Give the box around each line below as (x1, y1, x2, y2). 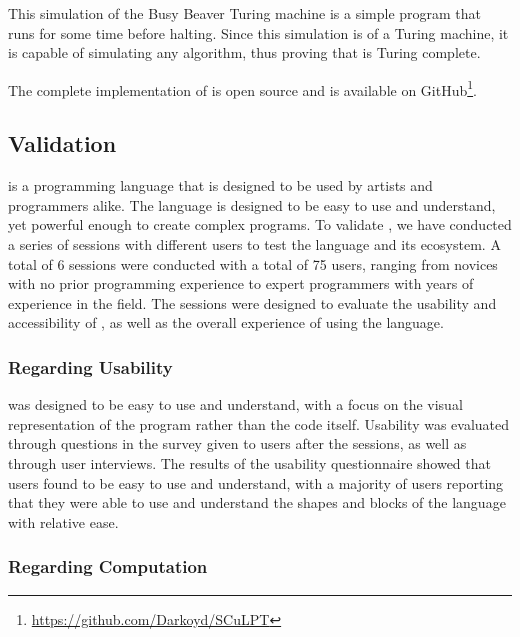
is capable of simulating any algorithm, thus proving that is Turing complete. (8, 42, 481, 63)
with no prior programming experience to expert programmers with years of (8, 273, 474, 294)
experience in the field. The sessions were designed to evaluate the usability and (8, 292, 497, 313)
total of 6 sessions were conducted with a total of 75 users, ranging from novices (8, 253, 498, 274)
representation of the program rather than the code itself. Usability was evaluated (8, 413, 510, 434)
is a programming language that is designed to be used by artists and (8, 175, 433, 196)
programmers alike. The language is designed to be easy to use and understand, (8, 194, 496, 215)
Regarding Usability (8, 354, 173, 379)
